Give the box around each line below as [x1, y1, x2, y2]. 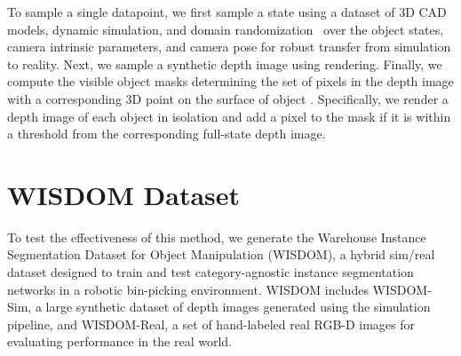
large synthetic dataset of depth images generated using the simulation [45, 297, 431, 316]
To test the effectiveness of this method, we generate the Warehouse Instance [7, 227, 426, 246]
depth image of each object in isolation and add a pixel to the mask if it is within [7, 107, 451, 125]
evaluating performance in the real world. [7, 332, 232, 351]
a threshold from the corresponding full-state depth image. [7, 124, 326, 143]
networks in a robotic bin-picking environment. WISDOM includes [7, 280, 369, 298]
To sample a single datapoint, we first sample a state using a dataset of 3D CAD [7, 3, 447, 20]
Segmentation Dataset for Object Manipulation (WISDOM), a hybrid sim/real [7, 245, 435, 264]
